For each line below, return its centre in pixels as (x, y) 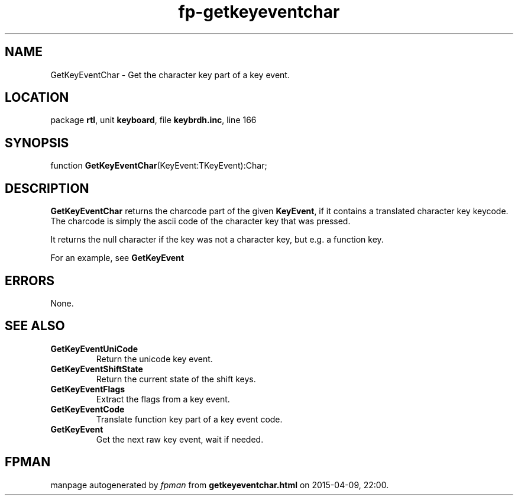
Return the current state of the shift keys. (176, 379)
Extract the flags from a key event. (163, 399)
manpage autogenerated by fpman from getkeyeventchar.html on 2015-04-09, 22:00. (220, 485)
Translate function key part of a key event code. (189, 419)
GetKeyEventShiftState (97, 369)
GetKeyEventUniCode (94, 349)
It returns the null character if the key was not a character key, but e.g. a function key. (217, 240)
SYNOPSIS (37, 143)
